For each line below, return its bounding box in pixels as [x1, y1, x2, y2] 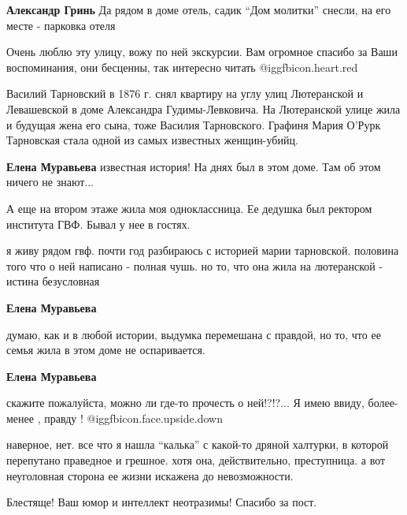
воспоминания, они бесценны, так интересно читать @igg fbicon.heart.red [6, 58, 358, 75]
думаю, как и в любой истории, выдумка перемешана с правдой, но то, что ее [6, 326, 381, 342]
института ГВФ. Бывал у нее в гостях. [6, 215, 191, 232]
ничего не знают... [6, 174, 94, 190]
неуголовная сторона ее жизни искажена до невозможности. [6, 467, 294, 483]
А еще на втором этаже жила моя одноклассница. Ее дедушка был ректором [6, 200, 372, 216]
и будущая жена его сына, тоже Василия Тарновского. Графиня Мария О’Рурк [6, 116, 381, 132]
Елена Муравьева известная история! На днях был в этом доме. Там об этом [6, 158, 381, 174]
